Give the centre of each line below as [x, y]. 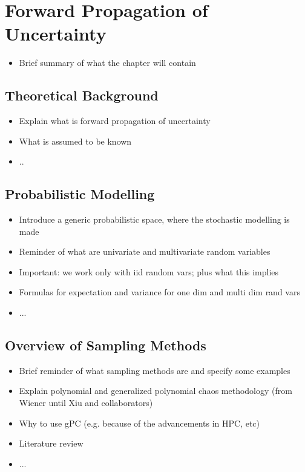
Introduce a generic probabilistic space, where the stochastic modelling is [154, 219]
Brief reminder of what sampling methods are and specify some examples [155, 370]
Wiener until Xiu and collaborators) [86, 403]
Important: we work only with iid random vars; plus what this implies [149, 271]
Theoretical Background [82, 95]
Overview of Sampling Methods [106, 345]
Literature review [51, 443]
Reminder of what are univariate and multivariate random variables [145, 251]
